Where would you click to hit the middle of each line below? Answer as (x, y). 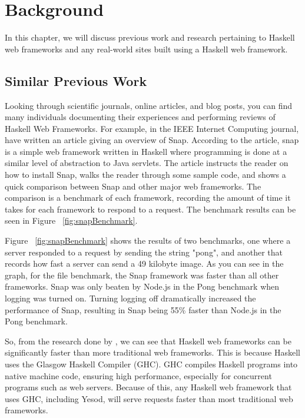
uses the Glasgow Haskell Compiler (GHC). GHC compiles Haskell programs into (151, 364)
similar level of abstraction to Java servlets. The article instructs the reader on (147, 163)
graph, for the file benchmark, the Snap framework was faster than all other (142, 275)
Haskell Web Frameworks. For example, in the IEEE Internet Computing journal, (152, 128)
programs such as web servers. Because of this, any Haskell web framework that (148, 387)
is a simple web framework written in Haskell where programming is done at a (146, 151)
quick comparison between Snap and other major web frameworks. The (133, 186)
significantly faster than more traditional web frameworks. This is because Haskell (152, 352)
